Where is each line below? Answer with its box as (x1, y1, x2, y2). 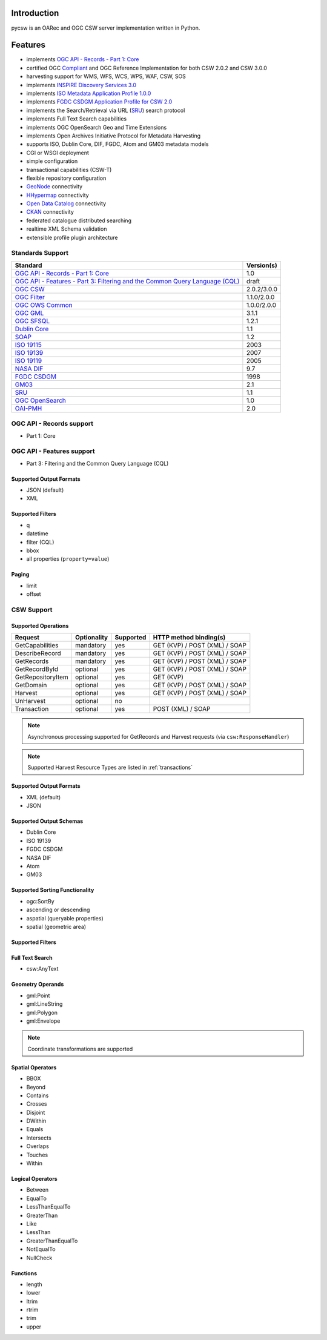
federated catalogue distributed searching (26, 217, 131, 224)
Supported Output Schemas (11, 817, 84, 825)
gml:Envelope (26, 1017, 61, 1025)
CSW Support (11, 606, 53, 614)
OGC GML (15, 309, 44, 317)
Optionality (74, 633, 108, 642)
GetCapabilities (15, 641, 59, 650)
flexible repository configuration (26, 174, 107, 182)
